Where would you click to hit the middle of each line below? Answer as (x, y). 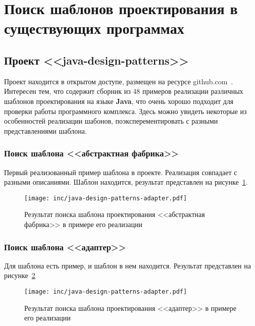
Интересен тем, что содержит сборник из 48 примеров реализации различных (124, 91)
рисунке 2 (20, 275)
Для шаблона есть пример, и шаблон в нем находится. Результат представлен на (127, 265)
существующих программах (94, 28)
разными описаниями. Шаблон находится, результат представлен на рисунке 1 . (126, 182)
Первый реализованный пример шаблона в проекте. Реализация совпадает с (121, 172)
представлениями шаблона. (45, 130)
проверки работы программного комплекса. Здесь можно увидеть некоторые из (125, 111)
